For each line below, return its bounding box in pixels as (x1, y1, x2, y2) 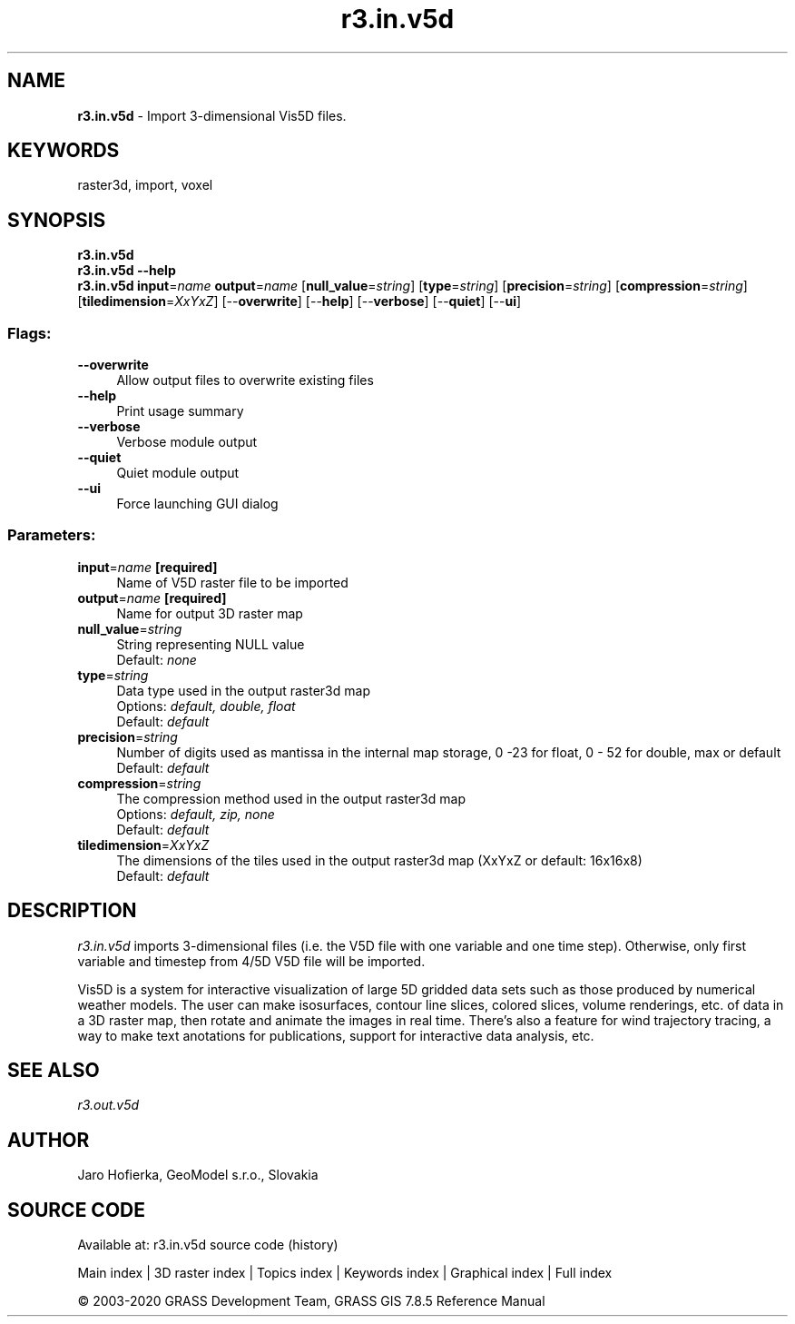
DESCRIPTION (7, 899, 137, 923)
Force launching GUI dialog (116, 496, 279, 512)
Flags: (7, 323, 52, 342)
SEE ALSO (7, 1059, 100, 1082)
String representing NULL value (116, 636, 305, 652)
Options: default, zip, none (116, 805, 275, 822)
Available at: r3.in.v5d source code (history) (77, 1237, 339, 1253)
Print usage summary (116, 403, 244, 420)
